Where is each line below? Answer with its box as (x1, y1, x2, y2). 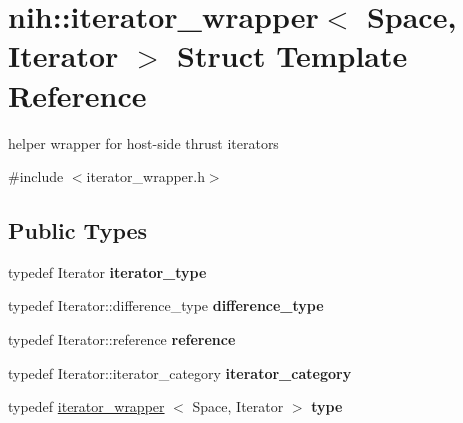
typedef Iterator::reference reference (8, 329, 236, 350)
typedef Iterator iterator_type (8, 261, 207, 282)
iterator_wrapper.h (86, 166, 205, 187)
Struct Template (177, 35, 408, 76)
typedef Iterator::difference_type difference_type (8, 295, 324, 316)
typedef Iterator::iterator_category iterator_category (8, 362, 352, 383)
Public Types (8, 215, 148, 246)
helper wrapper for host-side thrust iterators (8, 132, 279, 153)
